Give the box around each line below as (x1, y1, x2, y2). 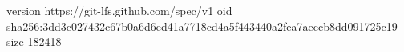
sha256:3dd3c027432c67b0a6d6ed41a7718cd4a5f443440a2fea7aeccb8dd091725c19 (6, 17, 398, 34)
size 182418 (6, 33, 62, 50)
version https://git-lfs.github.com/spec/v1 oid (6, 2, 232, 18)
